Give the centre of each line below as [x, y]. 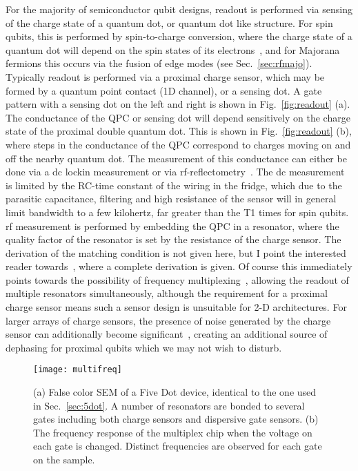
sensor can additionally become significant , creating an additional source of [167, 334]
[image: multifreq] [78, 370]
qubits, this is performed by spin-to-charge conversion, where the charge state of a [179, 36]
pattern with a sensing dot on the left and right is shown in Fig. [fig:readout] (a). [178, 104]
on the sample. [64, 460]
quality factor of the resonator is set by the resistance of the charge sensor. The [173, 239]
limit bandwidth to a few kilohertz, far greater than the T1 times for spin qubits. [177, 212]
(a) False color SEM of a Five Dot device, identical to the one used [175, 392]
